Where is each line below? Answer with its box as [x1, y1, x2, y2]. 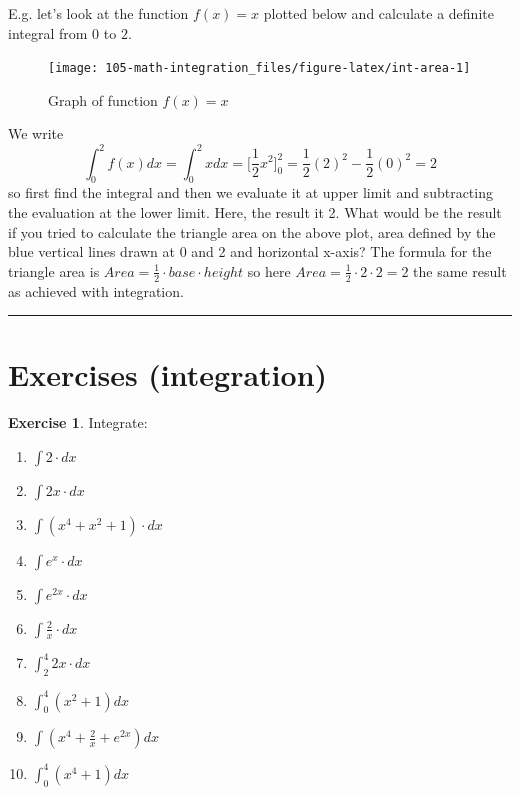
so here [247, 260, 291, 281]
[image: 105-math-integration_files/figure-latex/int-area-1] [48, 61, 471, 76]
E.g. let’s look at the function [8, 3, 189, 23]
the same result [413, 260, 507, 281]
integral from [8, 22, 88, 43]
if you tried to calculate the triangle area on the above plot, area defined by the [8, 221, 496, 242]
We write [8, 123, 64, 144]
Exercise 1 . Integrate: [8, 412, 148, 433]
